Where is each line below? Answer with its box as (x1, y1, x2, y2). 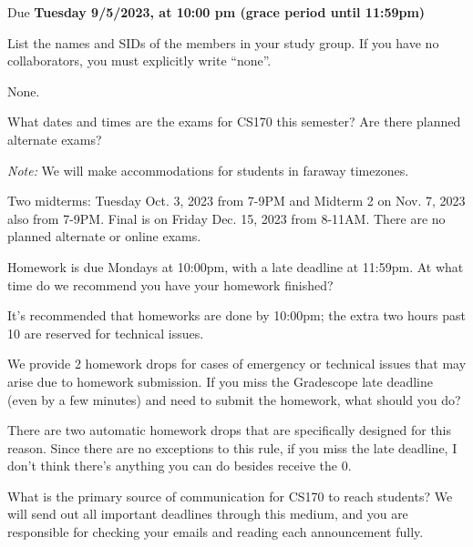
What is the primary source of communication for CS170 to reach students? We (7, 486, 453, 505)
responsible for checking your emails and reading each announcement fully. (7, 522, 424, 542)
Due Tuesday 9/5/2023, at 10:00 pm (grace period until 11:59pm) (7, 3, 426, 21)
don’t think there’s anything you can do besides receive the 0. (7, 456, 352, 475)
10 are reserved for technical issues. (7, 323, 204, 342)
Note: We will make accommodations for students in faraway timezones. (7, 160, 409, 179)
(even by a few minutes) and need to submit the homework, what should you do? (7, 390, 461, 409)
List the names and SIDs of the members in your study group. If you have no (7, 33, 439, 52)
